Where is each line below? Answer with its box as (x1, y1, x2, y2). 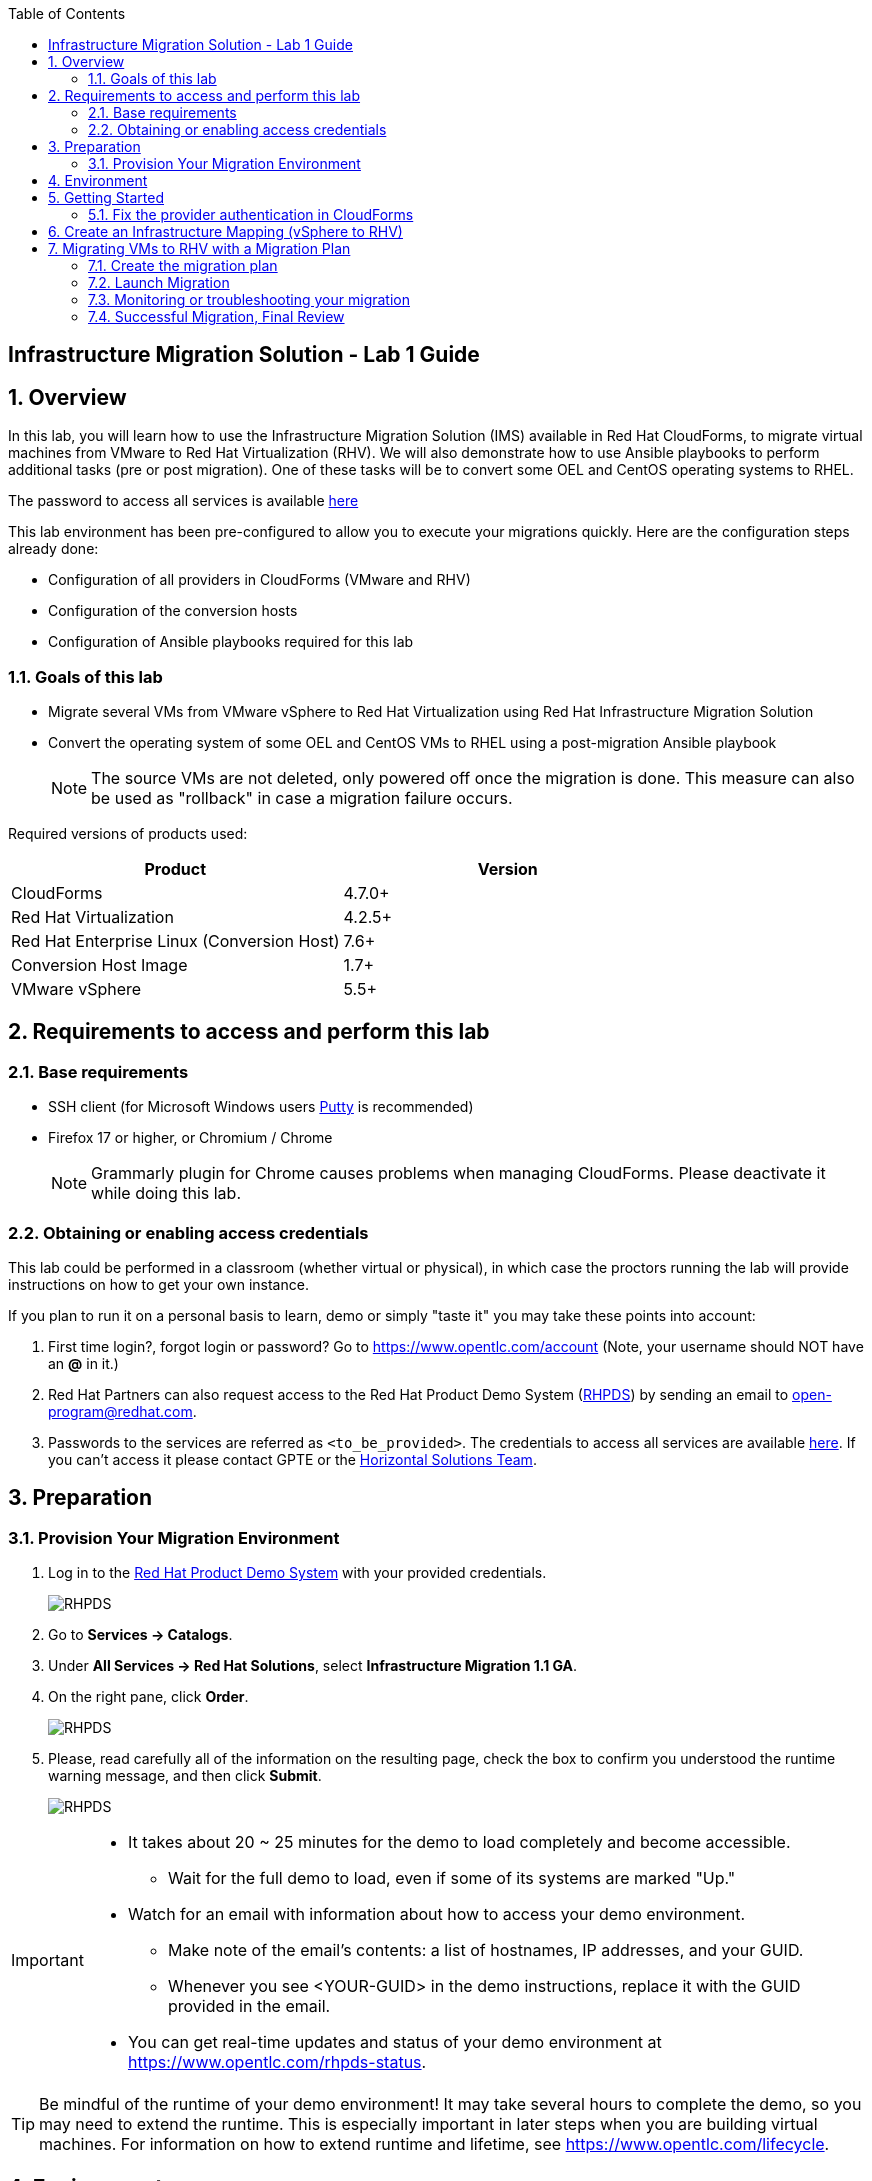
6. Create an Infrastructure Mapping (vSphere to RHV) (48, 223, 403, 240)
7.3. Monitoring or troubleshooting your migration (88, 291, 410, 308)
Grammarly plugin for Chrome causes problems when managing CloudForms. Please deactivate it (91, 1163, 826, 1184)
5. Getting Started (48, 189, 165, 206)
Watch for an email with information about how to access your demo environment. (127, 1904, 746, 1925)
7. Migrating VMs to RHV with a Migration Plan (48, 240, 351, 257)
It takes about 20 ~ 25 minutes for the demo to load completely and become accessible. (127, 1832, 791, 1853)
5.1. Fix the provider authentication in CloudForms (88, 206, 414, 223)
